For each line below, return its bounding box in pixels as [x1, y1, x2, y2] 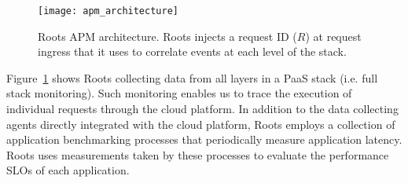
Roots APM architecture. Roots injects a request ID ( [38, 27, 297, 44]
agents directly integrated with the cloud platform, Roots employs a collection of [6, 115, 395, 132]
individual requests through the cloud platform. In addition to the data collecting [6, 101, 399, 117]
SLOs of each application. [6, 162, 130, 178]
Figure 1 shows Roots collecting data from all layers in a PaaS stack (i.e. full [6, 69, 378, 86]
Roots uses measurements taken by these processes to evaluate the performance [6, 146, 389, 163]
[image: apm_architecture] [38, 5, 178, 16]
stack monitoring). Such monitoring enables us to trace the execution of [6, 85, 352, 101]
